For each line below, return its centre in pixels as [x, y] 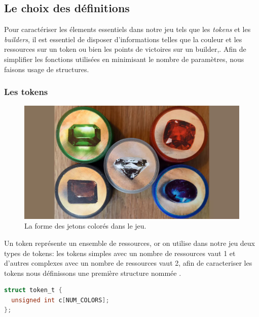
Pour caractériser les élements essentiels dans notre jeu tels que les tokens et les [127, 29]
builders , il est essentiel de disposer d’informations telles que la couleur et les [123, 39]
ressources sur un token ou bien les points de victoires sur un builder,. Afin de [125, 49]
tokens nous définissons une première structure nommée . [93, 273]
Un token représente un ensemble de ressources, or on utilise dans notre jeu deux [130, 243]
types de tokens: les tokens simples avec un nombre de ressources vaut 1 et [120, 253]
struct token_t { [33, 290]
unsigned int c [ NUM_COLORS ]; [60, 300]
